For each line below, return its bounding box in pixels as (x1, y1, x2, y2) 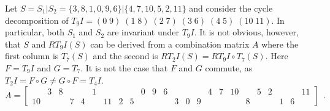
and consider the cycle (189, 2, 273, 14)
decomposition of (5, 13, 69, 26)
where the (261, 37, 299, 50)
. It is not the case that (80, 61, 168, 74)
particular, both (5, 26, 64, 38)
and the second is (93, 49, 158, 62)
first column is (5, 49, 59, 62)
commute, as (205, 61, 253, 74)
